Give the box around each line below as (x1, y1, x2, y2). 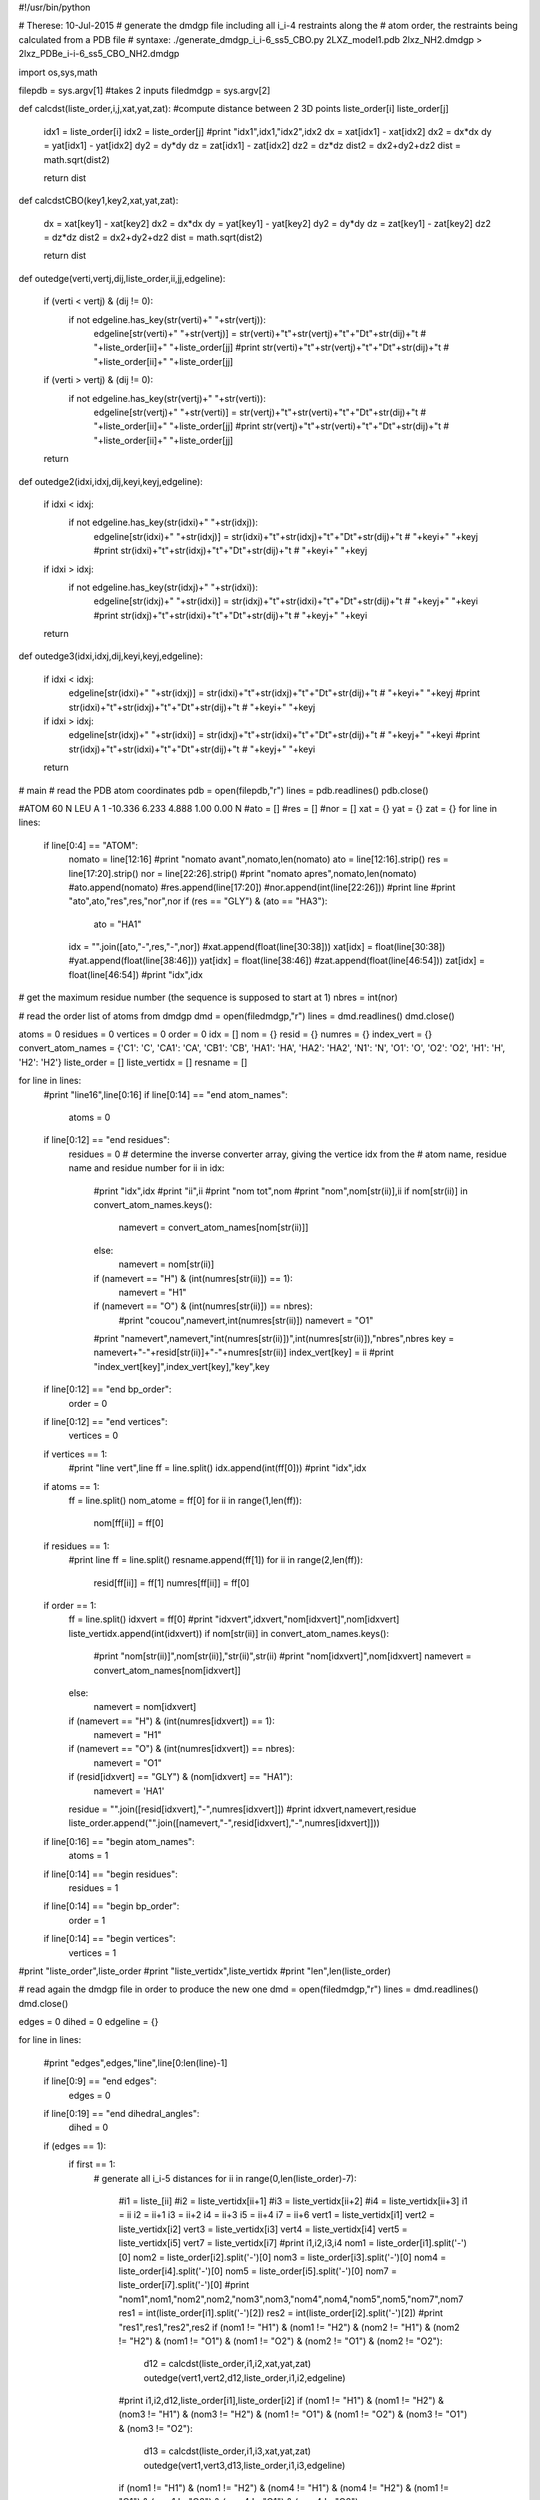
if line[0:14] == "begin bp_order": (43, 1900, 180, 1912)
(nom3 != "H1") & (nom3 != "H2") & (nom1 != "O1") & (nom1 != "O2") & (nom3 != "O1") (118, 2408, 468, 2420)
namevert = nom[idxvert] (93, 1701, 197, 1713)
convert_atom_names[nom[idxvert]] (93, 1664, 242, 1676)
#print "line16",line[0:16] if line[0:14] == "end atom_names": (43, 1088, 289, 1100)
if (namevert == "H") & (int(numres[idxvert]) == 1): (68, 1715, 275, 1727)
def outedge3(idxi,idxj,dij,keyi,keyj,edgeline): (18, 650, 204, 662)
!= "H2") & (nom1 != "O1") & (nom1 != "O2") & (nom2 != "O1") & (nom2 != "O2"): (118, 2335, 443, 2347)
